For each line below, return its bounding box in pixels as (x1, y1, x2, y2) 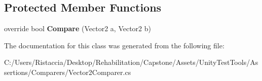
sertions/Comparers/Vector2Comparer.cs (4, 66, 131, 77)
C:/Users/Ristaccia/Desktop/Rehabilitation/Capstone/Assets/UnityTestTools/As (4, 57, 258, 67)
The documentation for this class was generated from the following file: (4, 40, 224, 50)
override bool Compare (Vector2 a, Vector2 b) (4, 23, 151, 34)
